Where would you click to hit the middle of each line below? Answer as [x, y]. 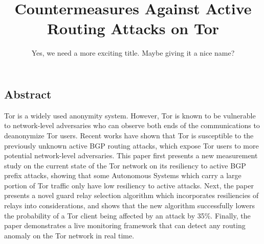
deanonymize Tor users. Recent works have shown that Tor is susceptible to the [129, 135]
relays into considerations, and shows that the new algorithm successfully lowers [130, 205]
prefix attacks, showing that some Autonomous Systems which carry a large [123, 175]
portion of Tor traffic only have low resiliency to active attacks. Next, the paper [129, 185]
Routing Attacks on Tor [133, 28]
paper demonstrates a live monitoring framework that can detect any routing [125, 225]
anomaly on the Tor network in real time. [69, 235]
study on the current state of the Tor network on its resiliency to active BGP [125, 165]
